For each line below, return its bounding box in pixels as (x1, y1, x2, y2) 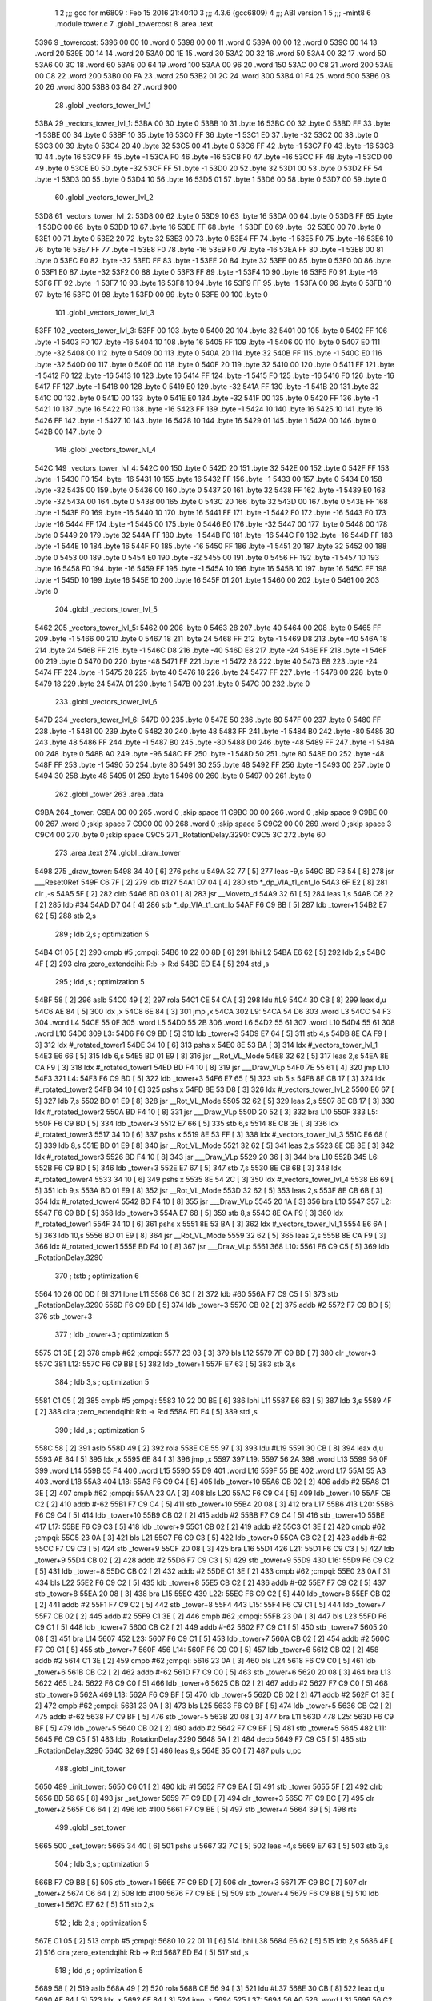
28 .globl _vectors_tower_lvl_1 (54, 100, 151, 110)
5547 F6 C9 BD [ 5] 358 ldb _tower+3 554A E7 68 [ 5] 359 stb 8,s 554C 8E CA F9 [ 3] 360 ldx (34, 1208, 344, 1217)
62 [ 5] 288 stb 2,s (34, 911, 96, 920)
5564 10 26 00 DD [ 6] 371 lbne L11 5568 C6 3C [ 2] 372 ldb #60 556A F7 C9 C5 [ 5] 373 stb (34, 1289, 338, 1299)
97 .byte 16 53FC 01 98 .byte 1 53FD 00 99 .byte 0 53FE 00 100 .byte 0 (34, 289, 268, 299)
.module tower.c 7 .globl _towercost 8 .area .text (54, 19, 214, 29)
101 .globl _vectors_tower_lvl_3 (54, 307, 155, 317)
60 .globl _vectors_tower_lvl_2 (54, 193, 154, 203)
